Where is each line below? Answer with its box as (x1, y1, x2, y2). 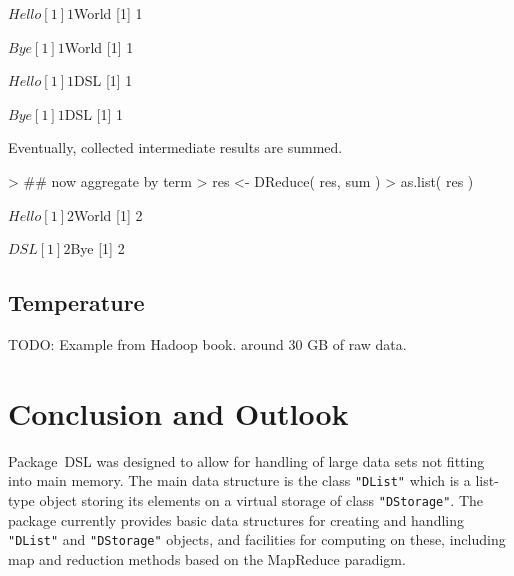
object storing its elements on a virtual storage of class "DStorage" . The (39, 489, 484, 510)
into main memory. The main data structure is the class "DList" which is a (8, 470, 471, 491)
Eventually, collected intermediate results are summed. (8, 137, 343, 158)
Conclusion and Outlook (8, 392, 349, 433)
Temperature (8, 287, 145, 318)
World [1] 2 (74, 204, 143, 225)
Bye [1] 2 (70, 238, 125, 259)
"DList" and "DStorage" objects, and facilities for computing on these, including (8, 529, 506, 550)
